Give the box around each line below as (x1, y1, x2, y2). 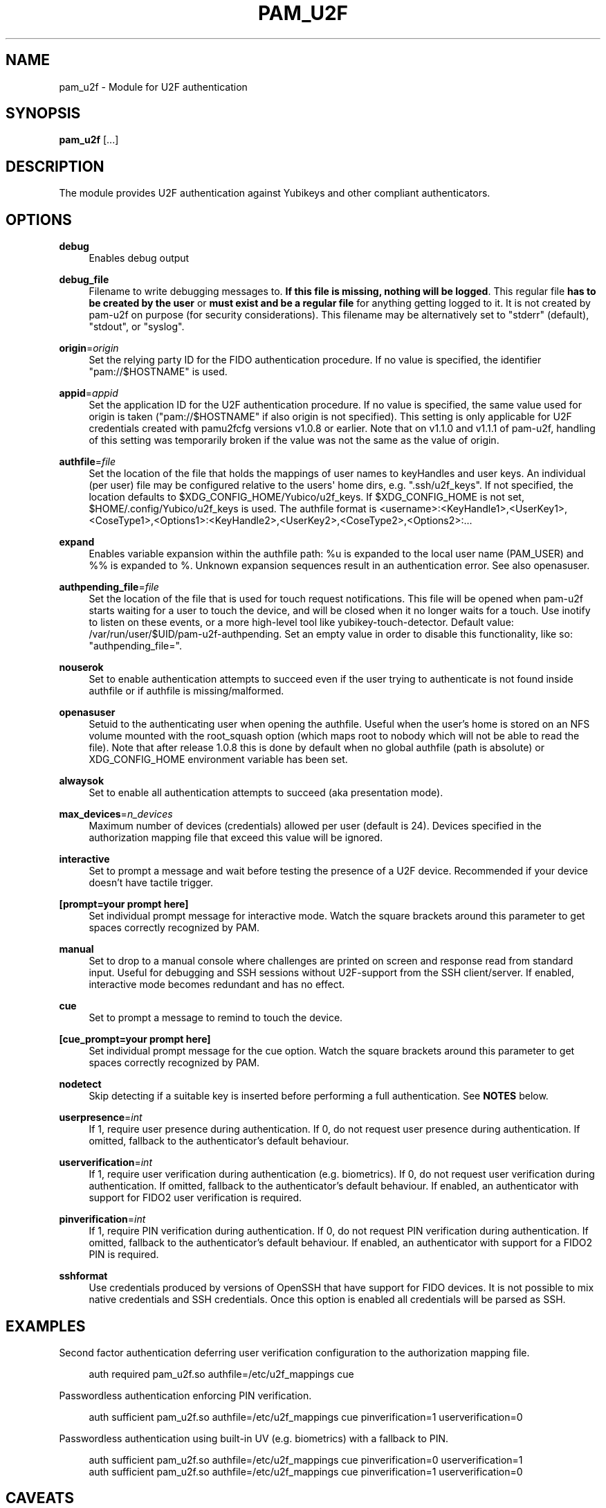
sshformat (59, 1270, 108, 1282)
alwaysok (59, 775, 104, 787)
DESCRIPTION (6, 157, 104, 175)
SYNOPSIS (6, 105, 81, 123)
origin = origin (59, 342, 119, 354)
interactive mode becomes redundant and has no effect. (89, 978, 345, 991)
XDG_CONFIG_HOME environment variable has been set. (89, 753, 348, 766)
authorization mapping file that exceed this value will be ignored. (89, 832, 383, 844)
